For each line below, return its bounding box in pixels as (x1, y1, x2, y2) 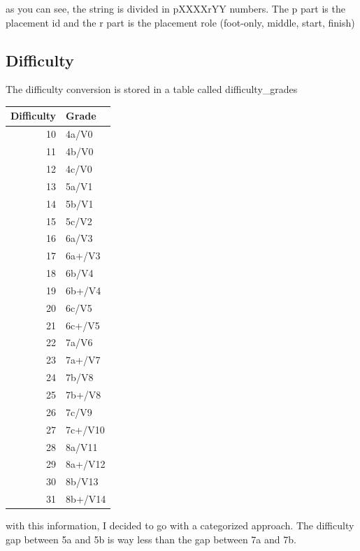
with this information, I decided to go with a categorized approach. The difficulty (6, 518, 354, 533)
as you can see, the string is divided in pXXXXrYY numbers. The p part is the (6, 1, 345, 15)
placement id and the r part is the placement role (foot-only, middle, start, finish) (6, 15, 355, 29)
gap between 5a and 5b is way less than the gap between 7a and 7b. (6, 531, 296, 546)
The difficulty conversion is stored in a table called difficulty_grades (6, 82, 298, 96)
